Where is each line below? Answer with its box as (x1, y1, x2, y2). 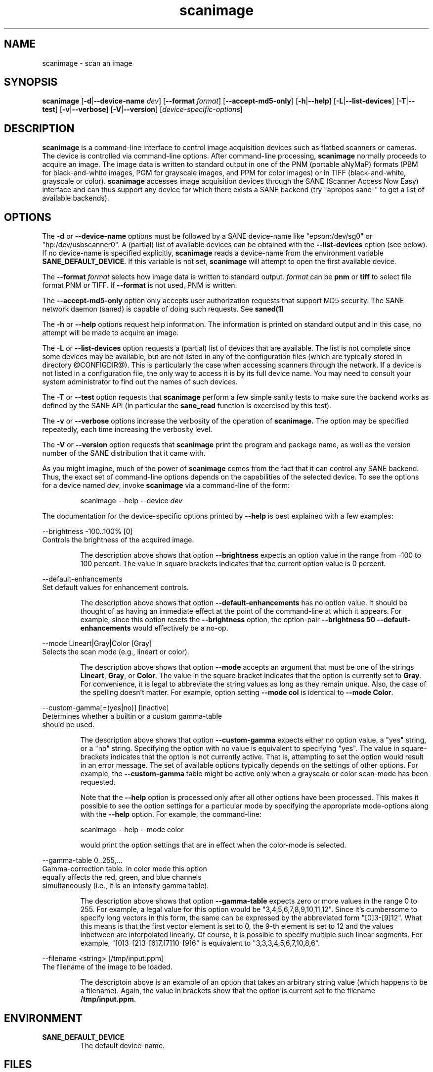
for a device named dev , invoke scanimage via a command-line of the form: (42, 481, 290, 490)
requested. (80, 778, 116, 787)
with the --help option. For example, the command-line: (80, 810, 261, 819)
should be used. (42, 720, 94, 729)
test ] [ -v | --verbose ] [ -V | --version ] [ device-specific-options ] (42, 105, 243, 114)
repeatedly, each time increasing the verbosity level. (42, 425, 213, 434)
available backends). (42, 194, 109, 203)
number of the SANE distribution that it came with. (42, 449, 206, 458)
